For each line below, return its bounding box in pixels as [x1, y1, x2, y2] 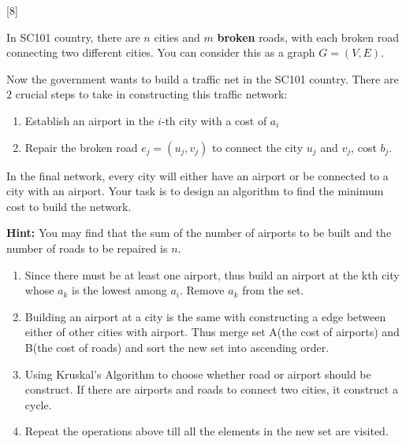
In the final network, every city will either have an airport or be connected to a [6, 167, 389, 183]
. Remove [179, 282, 225, 298]
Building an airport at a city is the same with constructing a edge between [24, 308, 386, 324]
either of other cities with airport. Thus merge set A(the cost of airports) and [24, 324, 400, 340]
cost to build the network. [6, 198, 132, 214]
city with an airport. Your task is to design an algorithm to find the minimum [6, 183, 384, 199]
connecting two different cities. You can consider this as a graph [6, 44, 315, 61]
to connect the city [211, 139, 304, 155]
